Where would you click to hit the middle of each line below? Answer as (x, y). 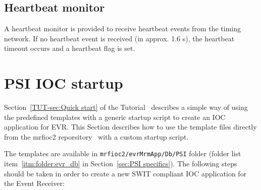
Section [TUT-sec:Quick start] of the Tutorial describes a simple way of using (126, 107)
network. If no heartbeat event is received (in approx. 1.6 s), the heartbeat (119, 38)
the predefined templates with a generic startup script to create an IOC (115, 117)
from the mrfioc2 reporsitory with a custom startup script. (96, 136)
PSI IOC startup (64, 83)
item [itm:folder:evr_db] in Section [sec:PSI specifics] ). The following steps (121, 164)
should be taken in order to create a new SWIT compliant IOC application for (125, 173)
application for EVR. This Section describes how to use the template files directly (130, 127)
